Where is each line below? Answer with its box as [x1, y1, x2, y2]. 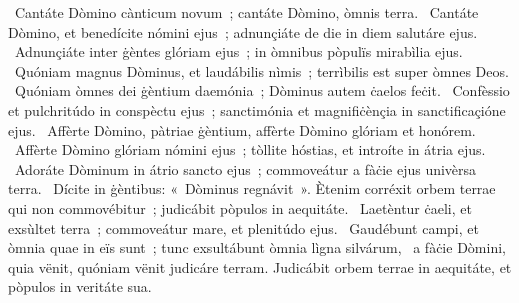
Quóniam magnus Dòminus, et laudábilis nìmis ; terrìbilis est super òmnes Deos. [14, 60, 509, 81]
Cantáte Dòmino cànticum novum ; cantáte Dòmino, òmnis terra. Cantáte [14, 2, 479, 22]
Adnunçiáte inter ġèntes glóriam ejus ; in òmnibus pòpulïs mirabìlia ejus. [14, 41, 463, 62]
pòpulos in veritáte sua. [8, 276, 152, 297]
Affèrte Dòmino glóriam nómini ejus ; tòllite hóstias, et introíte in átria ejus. [14, 139, 486, 160]
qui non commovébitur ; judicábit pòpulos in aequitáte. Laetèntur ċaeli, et [8, 197, 472, 218]
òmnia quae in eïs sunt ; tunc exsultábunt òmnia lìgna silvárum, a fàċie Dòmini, [8, 237, 506, 258]
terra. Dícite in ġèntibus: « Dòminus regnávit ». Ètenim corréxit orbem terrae [8, 178, 496, 199]
